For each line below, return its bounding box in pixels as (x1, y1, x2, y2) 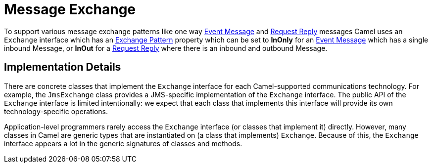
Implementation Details (4, 61, 121, 74)
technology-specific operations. (4, 107, 108, 116)
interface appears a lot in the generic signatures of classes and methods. (4, 139, 242, 148)
